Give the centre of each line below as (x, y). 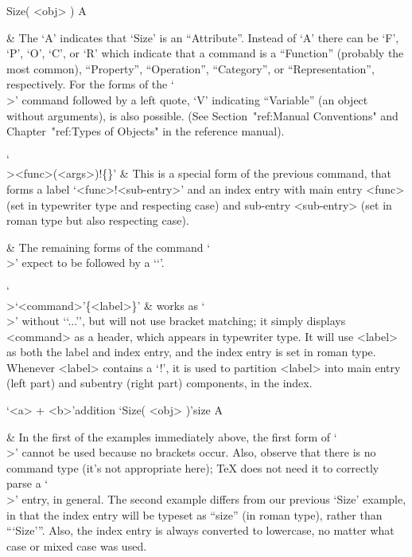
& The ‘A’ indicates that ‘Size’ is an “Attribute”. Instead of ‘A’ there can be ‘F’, (203, 37)
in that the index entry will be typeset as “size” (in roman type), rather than (194, 514)
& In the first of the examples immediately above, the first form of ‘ (172, 436)
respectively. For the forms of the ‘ (90, 84)
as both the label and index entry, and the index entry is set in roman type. (191, 352)
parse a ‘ (27, 483)
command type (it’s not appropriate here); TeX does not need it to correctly (193, 467)
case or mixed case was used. (77, 545)
